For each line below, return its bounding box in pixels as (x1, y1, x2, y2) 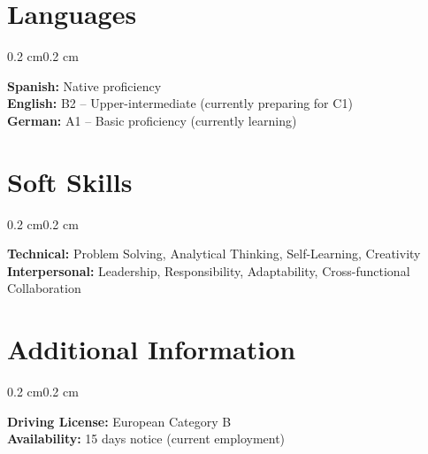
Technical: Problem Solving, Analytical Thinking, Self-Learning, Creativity (7, 244, 421, 263)
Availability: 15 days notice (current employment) (7, 429, 286, 448)
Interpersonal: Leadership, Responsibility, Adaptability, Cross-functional (7, 261, 410, 280)
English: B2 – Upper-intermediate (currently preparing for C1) (7, 94, 353, 112)
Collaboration (7, 279, 81, 297)
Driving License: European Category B (7, 412, 232, 430)
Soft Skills (7, 163, 133, 199)
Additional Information (7, 331, 296, 367)
